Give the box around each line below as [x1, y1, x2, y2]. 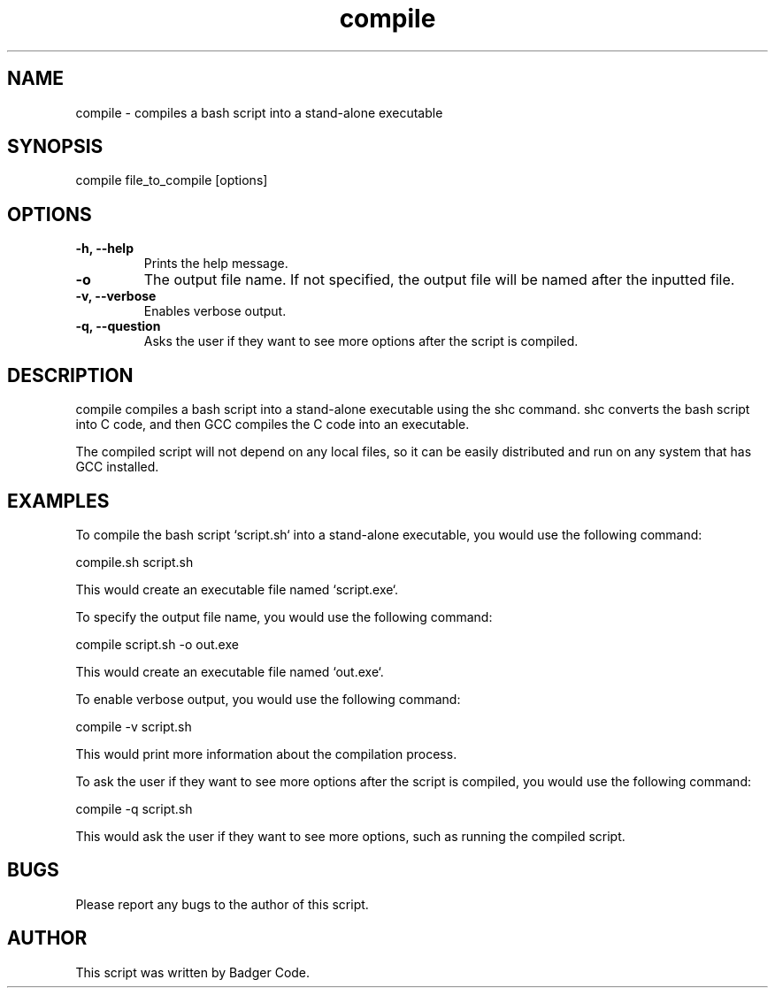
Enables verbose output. [143, 303, 287, 319]
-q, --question [75, 318, 161, 334]
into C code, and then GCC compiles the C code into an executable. [75, 417, 470, 432]
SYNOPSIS [7, 135, 104, 158]
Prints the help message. [143, 256, 288, 272]
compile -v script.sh [75, 718, 192, 734]
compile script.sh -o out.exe [75, 636, 239, 652]
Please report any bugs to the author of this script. [75, 896, 369, 912]
